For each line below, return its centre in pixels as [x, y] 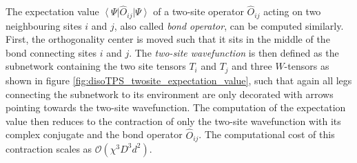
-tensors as [307, 66]
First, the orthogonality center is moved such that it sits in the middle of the [168, 39]
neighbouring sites [44, 25]
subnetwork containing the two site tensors [96, 66]
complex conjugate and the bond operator [94, 134]
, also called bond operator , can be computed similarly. [229, 25]
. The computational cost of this [267, 134]
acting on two [292, 11]
